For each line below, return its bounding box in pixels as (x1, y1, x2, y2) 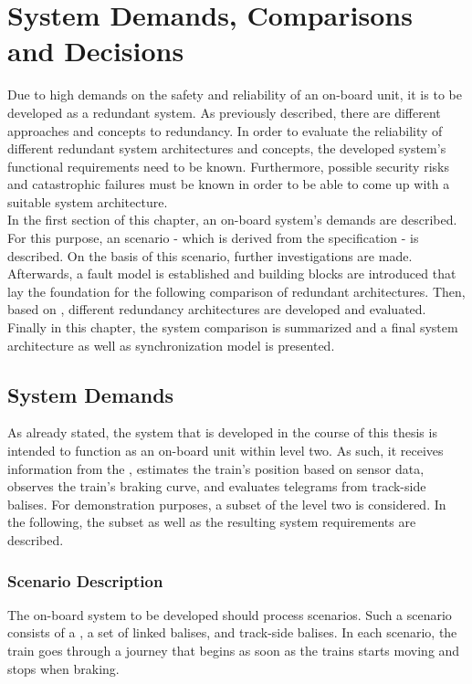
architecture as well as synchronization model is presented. (7, 335, 335, 354)
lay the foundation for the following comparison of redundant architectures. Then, (7, 281, 466, 300)
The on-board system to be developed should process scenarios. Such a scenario (7, 605, 452, 624)
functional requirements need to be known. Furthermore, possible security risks (7, 156, 449, 175)
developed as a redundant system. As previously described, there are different (7, 102, 441, 121)
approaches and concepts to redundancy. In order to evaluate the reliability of (7, 121, 443, 140)
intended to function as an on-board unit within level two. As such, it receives (7, 441, 444, 460)
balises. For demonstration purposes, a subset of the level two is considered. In (7, 494, 446, 513)
